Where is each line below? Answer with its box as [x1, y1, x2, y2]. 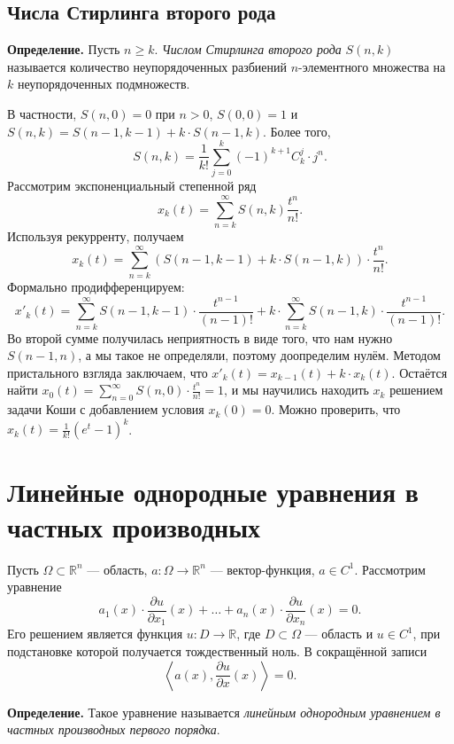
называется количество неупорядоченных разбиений [7, 57, 288, 75]
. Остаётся [391, 363, 448, 381]
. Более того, [263, 121, 331, 140]
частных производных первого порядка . [7, 720, 220, 739]
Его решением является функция [7, 624, 183, 643]
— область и [304, 624, 373, 643]
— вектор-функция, [210, 560, 315, 578]
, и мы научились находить [224, 380, 369, 399]
